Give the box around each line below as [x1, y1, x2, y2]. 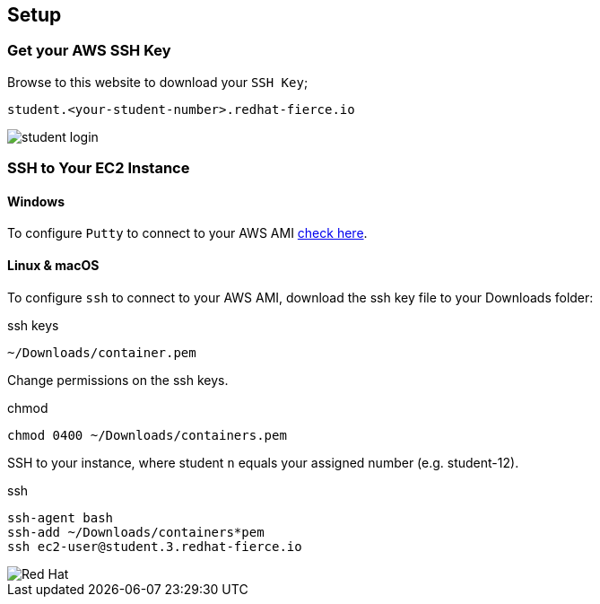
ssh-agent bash [7, 510, 114, 525]
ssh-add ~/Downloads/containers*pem [7, 524, 265, 539]
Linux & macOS [7, 258, 100, 273]
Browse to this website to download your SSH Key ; [7, 74, 309, 90]
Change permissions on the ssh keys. [7, 372, 229, 388]
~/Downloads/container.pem [7, 345, 196, 360]
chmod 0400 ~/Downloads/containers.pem [7, 427, 287, 442]
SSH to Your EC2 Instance [7, 159, 190, 178]
